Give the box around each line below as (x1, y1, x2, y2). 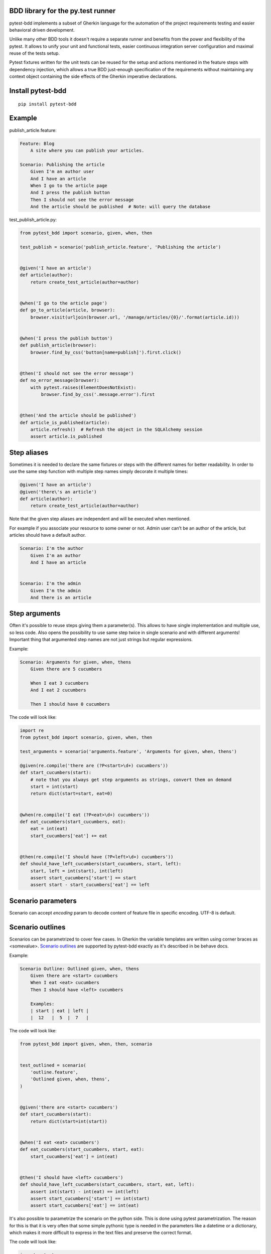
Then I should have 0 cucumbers (30, 701, 110, 707)
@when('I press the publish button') (20, 335, 113, 341)
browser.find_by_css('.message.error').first (41, 392, 155, 397)
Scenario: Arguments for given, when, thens (20, 659, 131, 665)
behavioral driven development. (9, 27, 75, 33)
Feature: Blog (20, 140, 55, 146)
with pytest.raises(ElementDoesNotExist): (30, 384, 137, 390)
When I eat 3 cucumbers (30, 680, 89, 686)
